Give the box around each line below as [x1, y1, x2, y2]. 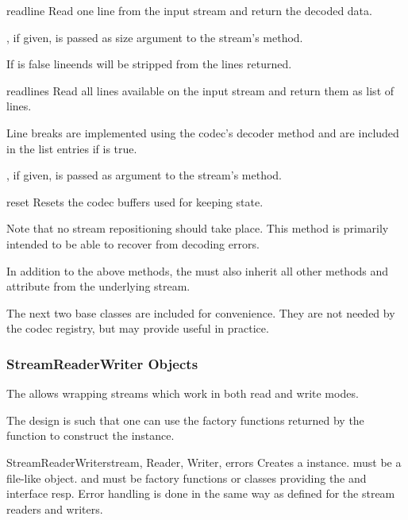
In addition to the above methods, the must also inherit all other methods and [6, 262, 389, 279]
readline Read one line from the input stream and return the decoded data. [6, 2, 372, 18]
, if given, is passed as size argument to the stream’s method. [6, 29, 303, 45]
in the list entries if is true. [6, 140, 137, 156]
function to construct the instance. [6, 427, 175, 444]
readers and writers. [6, 500, 103, 517]
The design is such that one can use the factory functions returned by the [6, 411, 364, 428]
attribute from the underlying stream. [6, 278, 191, 295]
